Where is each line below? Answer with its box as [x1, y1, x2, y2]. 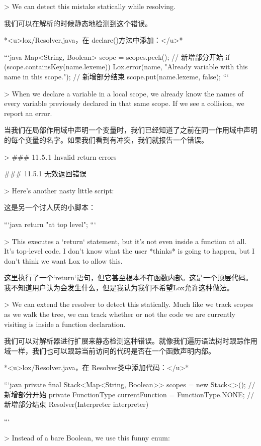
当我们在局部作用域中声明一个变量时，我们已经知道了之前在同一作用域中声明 [4, 125, 257, 135]
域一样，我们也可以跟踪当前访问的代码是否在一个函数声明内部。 [4, 345, 215, 356]
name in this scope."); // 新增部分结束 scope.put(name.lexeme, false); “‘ [4, 71, 229, 81]
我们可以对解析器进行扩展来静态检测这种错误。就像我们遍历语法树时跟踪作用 [4, 336, 257, 346]
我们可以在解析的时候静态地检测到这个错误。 [4, 18, 152, 28]
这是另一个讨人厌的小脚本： [4, 202, 96, 212]
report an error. [4, 107, 52, 118]
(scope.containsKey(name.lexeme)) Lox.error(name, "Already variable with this [4, 61, 248, 72]
